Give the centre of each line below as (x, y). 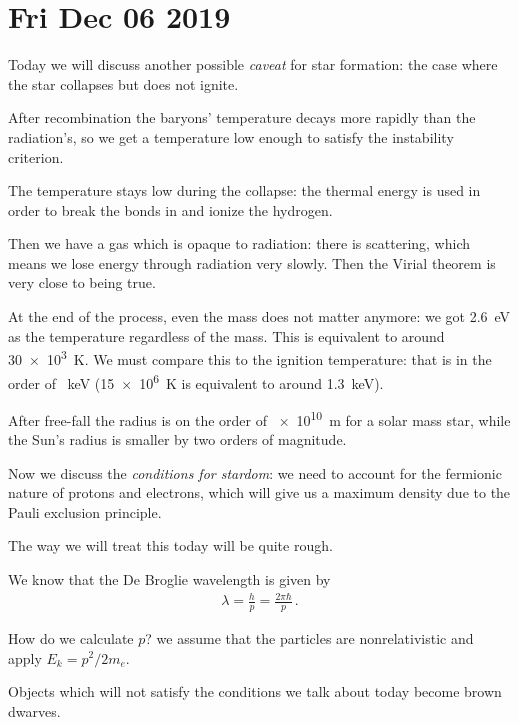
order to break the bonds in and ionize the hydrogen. (170, 209)
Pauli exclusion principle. (85, 511)
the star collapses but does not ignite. (123, 83)
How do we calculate (71, 637)
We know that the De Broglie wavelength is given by (169, 578)
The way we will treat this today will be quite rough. (170, 545)
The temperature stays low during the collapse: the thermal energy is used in (244, 190)
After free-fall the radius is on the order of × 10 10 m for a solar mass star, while (259, 418)
